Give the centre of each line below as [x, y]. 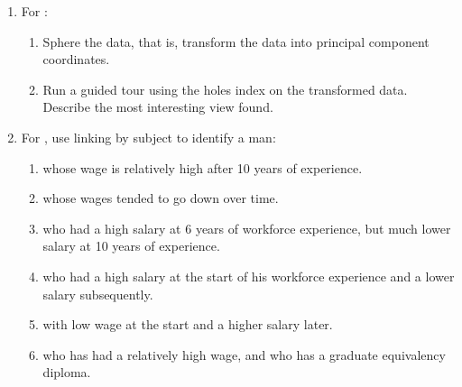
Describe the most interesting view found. [158, 107]
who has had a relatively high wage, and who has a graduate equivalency [244, 354]
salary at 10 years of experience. [131, 246]
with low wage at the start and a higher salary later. [188, 324]
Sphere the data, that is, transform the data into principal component [236, 41]
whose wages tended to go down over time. [161, 198]
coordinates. [76, 59]
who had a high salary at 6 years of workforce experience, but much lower [247, 228]
